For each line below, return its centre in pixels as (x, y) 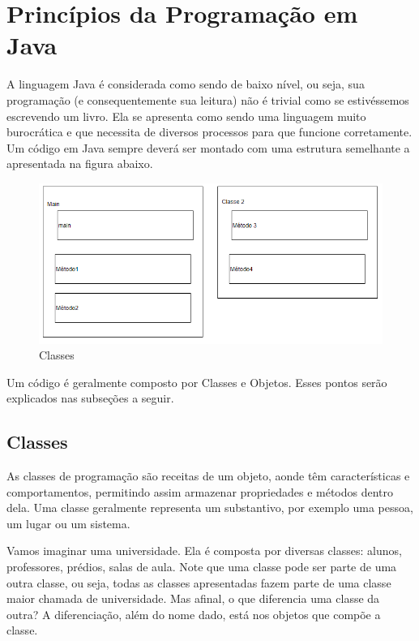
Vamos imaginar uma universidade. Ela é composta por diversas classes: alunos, (204, 551)
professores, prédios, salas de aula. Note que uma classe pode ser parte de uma (202, 567)
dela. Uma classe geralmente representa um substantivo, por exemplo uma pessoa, (210, 508)
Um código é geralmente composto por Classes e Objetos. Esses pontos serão (197, 382)
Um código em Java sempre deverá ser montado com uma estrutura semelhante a (208, 147)
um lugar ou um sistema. (68, 523)
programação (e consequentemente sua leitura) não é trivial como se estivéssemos (208, 99)
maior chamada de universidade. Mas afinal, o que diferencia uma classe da (193, 598)
